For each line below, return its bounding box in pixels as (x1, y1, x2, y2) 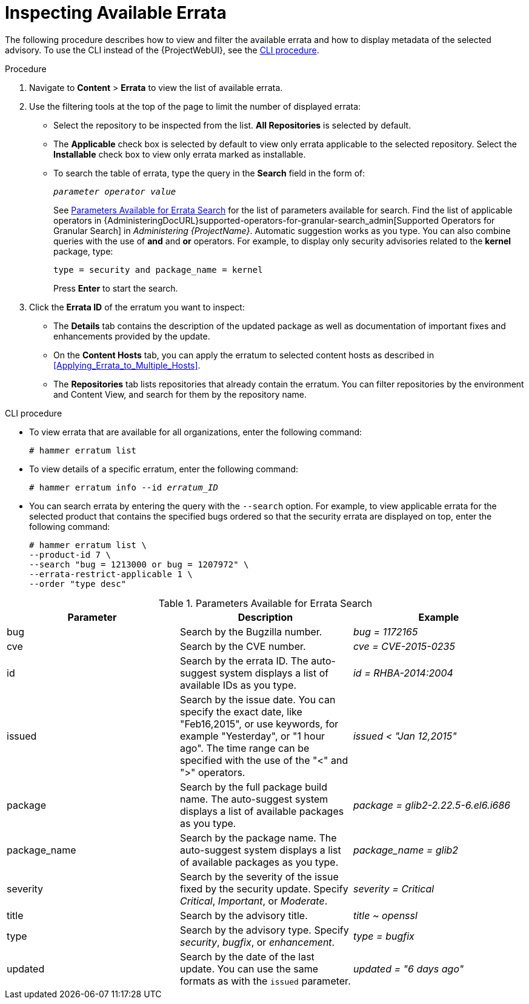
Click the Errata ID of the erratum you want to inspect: (29, 301, 245, 312)
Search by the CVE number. (179, 640, 306, 652)
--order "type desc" (29, 578, 127, 589)
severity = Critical (353, 882, 434, 895)
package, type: (53, 246, 113, 256)
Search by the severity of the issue (179, 870, 339, 883)
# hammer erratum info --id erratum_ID (29, 482, 218, 492)
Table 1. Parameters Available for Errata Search (158, 597, 373, 609)
